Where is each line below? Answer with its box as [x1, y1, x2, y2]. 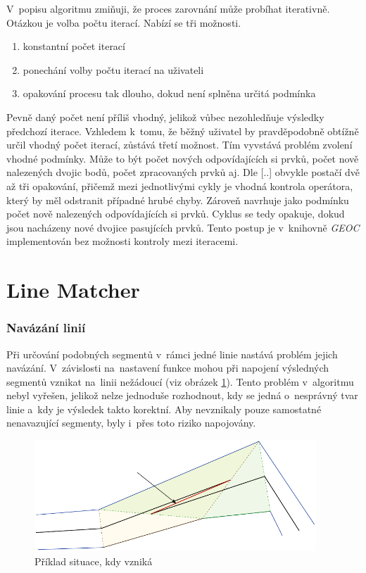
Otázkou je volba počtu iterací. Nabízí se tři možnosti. [6, 15, 241, 30]
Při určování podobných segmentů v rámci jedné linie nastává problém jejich [6, 346, 338, 361]
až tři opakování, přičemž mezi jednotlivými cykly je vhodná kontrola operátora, [6, 178, 353, 193]
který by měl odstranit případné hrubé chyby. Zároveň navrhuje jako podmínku [6, 192, 349, 207]
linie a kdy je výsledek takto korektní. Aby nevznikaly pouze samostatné [6, 401, 322, 416]
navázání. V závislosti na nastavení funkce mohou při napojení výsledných [6, 360, 329, 375]
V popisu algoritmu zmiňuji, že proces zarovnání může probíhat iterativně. [6, 1, 330, 15]
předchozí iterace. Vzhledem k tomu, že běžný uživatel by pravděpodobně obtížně [6, 123, 359, 138]
